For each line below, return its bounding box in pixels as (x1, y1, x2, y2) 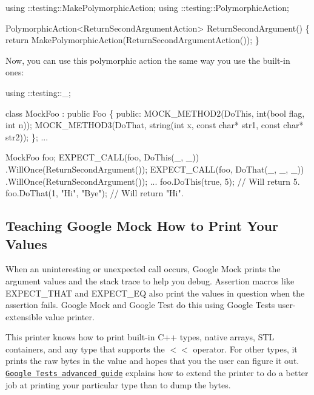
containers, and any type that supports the (5, 342, 165, 355)
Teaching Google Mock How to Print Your (5, 216, 278, 235)
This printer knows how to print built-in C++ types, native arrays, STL (5, 331, 275, 343)
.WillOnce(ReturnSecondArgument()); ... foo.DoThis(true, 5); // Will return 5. (5, 174, 300, 187)
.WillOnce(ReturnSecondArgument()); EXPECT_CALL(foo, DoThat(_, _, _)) (5, 162, 304, 175)
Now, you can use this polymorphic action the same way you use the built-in (5, 53, 290, 66)
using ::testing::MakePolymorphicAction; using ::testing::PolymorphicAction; (5, 1, 289, 13)
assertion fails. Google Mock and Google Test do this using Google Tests (5, 298, 275, 311)
